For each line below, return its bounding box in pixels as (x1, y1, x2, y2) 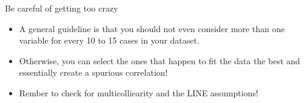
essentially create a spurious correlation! (19, 66, 168, 79)
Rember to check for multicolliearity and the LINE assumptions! (19, 86, 258, 99)
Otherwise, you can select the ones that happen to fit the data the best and (19, 54, 300, 67)
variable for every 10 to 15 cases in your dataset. (19, 34, 199, 47)
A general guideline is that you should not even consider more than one (19, 22, 285, 35)
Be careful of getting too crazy (5, 2, 118, 14)
